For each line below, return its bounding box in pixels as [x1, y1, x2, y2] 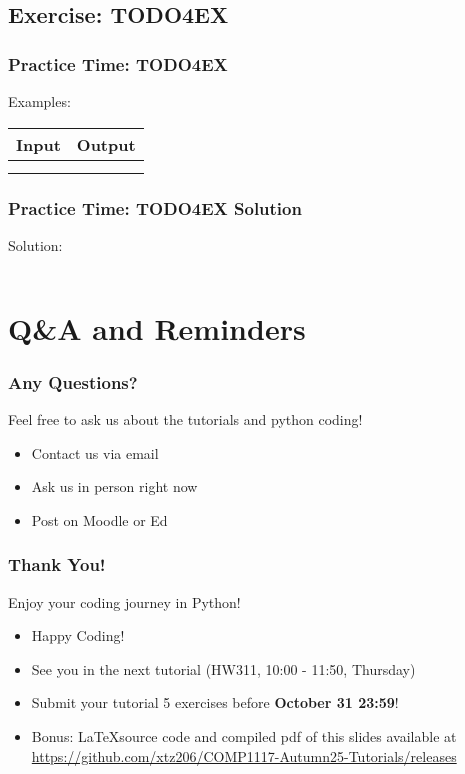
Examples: [8, 91, 71, 111]
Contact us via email [31, 442, 159, 463]
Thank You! [8, 552, 106, 577]
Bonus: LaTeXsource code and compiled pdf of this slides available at [31, 725, 457, 746]
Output [76, 132, 136, 156]
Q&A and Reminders [8, 307, 306, 348]
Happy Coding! [31, 625, 125, 646]
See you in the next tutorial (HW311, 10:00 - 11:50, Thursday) [31, 658, 416, 679]
